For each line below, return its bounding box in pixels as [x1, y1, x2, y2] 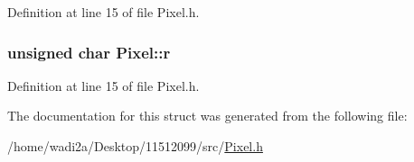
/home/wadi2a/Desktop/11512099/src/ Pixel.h [7, 137, 263, 155]
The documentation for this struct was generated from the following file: [7, 106, 408, 125]
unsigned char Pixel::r [7, 40, 171, 63]
